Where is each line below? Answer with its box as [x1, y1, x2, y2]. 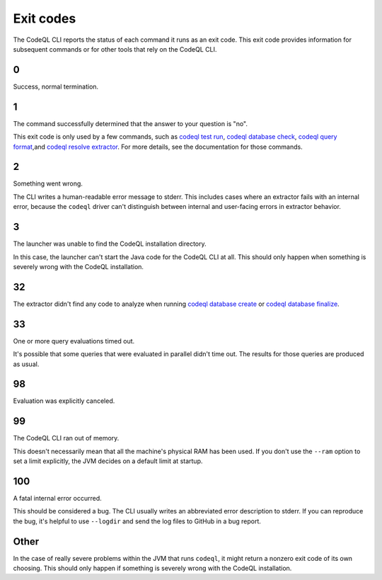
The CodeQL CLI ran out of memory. [13, 434, 120, 443]
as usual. [13, 360, 40, 368]
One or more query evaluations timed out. [13, 336, 135, 345]
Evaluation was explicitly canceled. [13, 397, 115, 405]
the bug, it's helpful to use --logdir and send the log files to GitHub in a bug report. [13, 517, 262, 525]
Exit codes [13, 11, 76, 26]
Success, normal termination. [13, 82, 99, 91]
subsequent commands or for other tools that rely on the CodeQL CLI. [13, 45, 217, 53]
